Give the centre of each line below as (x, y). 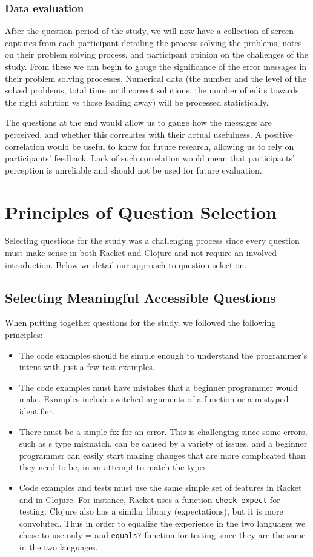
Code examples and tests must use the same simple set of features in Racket (160, 487)
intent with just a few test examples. (87, 367)
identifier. (37, 411)
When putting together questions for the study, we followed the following (140, 322)
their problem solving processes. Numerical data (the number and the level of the (156, 78)
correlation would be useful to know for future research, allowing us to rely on (150, 146)
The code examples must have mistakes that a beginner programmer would (158, 387)
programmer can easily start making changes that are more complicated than (162, 455)
